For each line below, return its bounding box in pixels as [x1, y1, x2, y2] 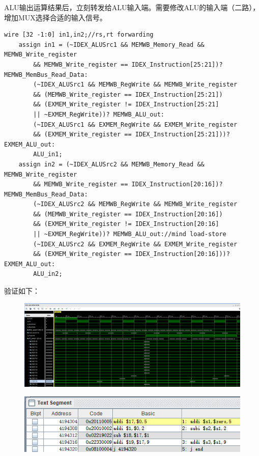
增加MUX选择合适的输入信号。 [4, 12, 107, 22]
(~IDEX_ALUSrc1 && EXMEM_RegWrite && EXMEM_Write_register [33, 121, 238, 128]
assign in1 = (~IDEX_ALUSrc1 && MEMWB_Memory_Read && [18, 41, 205, 48]
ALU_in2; [33, 270, 63, 278]
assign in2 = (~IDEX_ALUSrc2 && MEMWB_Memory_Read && [18, 160, 205, 168]
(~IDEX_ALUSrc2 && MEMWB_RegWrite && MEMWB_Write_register [33, 201, 238, 208]
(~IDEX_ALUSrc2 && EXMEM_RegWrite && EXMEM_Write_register [33, 240, 238, 248]
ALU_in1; [33, 151, 63, 158]
